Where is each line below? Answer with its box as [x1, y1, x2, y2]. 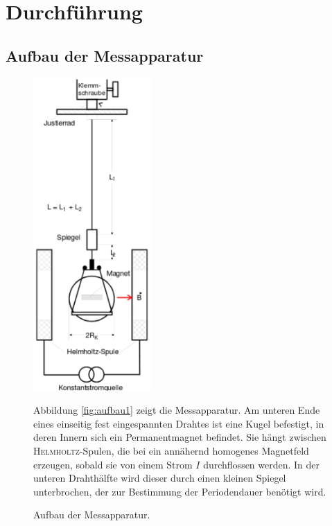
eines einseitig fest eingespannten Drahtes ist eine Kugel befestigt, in [33, 416, 324, 430]
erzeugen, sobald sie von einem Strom [33, 457, 193, 471]
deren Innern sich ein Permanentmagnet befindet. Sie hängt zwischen [33, 430, 326, 444]
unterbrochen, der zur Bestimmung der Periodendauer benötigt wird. [33, 484, 326, 498]
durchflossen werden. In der [203, 457, 320, 471]
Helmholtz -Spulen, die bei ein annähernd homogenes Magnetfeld [33, 444, 309, 458]
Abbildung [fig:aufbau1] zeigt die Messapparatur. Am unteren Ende [33, 403, 320, 417]
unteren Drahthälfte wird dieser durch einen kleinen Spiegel [33, 471, 286, 485]
